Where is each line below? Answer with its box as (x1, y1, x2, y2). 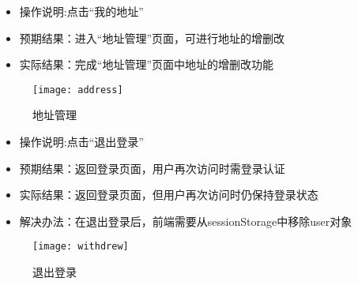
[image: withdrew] (32, 241, 129, 253)
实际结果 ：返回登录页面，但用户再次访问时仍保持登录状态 (19, 186, 318, 203)
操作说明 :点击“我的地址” (19, 3, 144, 19)
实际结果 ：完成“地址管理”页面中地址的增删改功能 (19, 56, 274, 73)
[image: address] (32, 84, 123, 96)
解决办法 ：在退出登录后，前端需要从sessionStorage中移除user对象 (19, 212, 352, 229)
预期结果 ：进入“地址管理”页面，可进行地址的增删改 (19, 29, 285, 46)
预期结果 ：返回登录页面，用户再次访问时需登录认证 (19, 159, 285, 176)
